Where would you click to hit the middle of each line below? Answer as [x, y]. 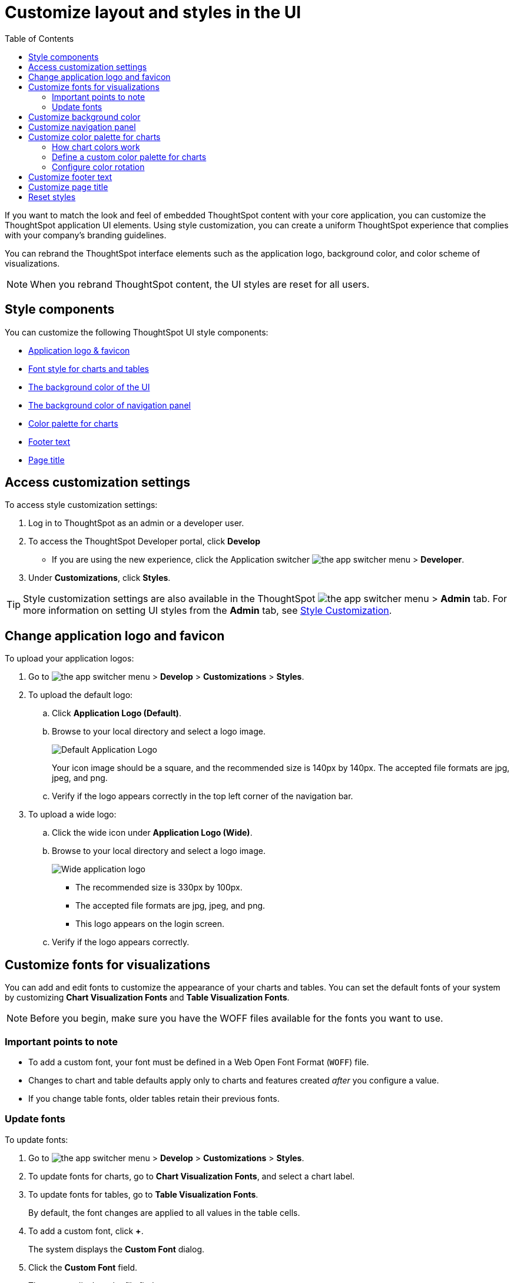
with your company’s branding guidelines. [86, 235]
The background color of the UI [89, 387]
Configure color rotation [98, 167]
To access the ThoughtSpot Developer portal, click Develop [144, 541]
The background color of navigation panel [110, 405]
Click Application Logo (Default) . [117, 713]
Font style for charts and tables [89, 368]
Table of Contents [39, 38]
